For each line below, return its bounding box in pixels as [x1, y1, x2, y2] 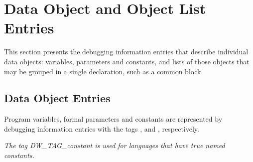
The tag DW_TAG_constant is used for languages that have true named [4, 140, 225, 151]
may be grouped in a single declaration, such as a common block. [4, 66, 203, 76]
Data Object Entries [4, 90, 111, 106]
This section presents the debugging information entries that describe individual [4, 46, 249, 57]
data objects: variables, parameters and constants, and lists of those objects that [4, 56, 250, 66]
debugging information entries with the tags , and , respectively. [4, 123, 199, 134]
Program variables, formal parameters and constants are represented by [4, 114, 223, 124]
